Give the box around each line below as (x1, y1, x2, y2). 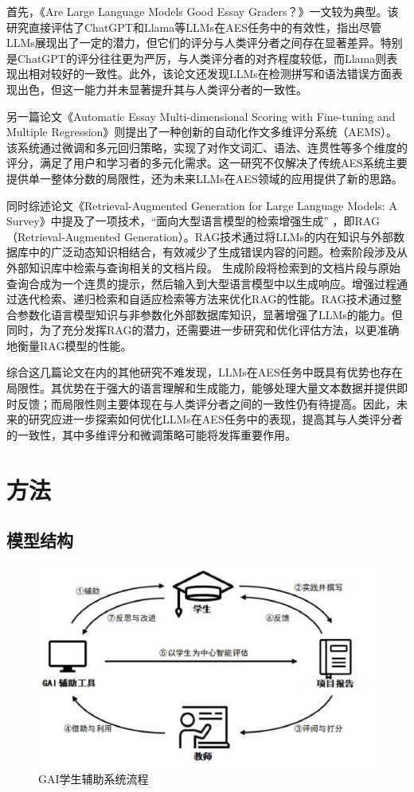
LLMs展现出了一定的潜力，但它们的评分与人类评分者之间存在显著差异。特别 (6, 34, 403, 51)
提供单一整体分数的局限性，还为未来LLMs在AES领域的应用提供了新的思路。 (6, 170, 403, 186)
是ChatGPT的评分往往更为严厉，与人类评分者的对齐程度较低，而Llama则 (6, 49, 387, 66)
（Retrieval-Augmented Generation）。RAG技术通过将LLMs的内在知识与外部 (6, 228, 394, 244)
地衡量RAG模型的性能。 (6, 337, 132, 353)
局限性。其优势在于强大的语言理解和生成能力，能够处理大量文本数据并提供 (6, 380, 396, 396)
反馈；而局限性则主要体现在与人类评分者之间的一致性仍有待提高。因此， (17, 395, 396, 412)
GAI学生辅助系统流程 (38, 770, 149, 786)
